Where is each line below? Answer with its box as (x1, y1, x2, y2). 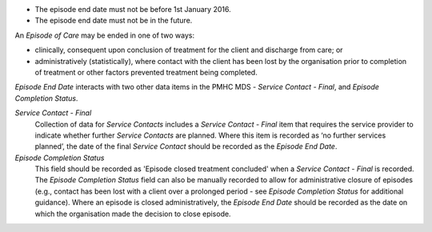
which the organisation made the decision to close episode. (34, 209, 231, 218)
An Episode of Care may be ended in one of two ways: (14, 30, 195, 40)
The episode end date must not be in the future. (34, 16, 193, 26)
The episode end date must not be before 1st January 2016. (34, 5, 231, 14)
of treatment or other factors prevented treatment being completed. (34, 67, 258, 77)
